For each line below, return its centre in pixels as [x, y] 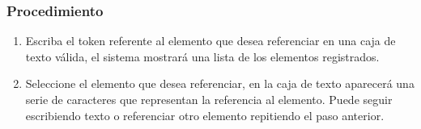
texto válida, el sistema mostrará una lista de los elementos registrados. [202, 56]
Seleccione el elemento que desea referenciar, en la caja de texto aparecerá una [220, 83]
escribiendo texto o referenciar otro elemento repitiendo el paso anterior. [205, 115]
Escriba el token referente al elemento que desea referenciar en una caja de [210, 41]
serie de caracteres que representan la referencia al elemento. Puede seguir [209, 99]
